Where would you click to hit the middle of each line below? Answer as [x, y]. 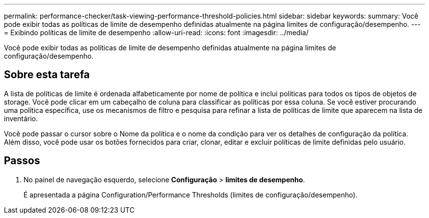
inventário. [21, 118]
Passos [22, 161]
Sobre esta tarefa [47, 75]
